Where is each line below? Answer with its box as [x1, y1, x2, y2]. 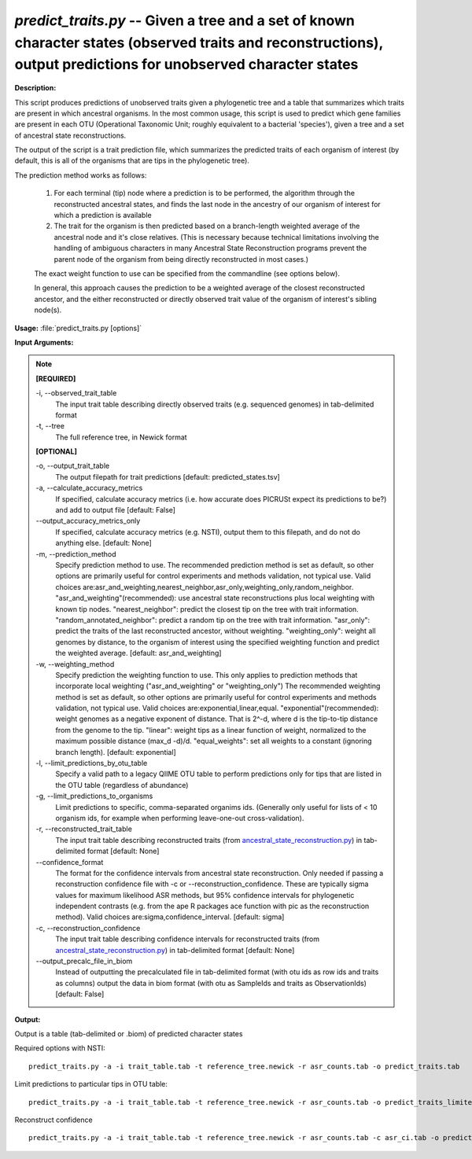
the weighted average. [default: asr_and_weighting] [55, 649, 222, 658]
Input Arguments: [14, 337, 74, 347]
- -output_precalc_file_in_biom [35, 956, 133, 966]
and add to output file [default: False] [55, 506, 176, 515]
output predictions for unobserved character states [14, 56, 359, 74]
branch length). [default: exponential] [55, 747, 176, 756]
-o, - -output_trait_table [35, 461, 110, 471]
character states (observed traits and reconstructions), [14, 34, 383, 51]
